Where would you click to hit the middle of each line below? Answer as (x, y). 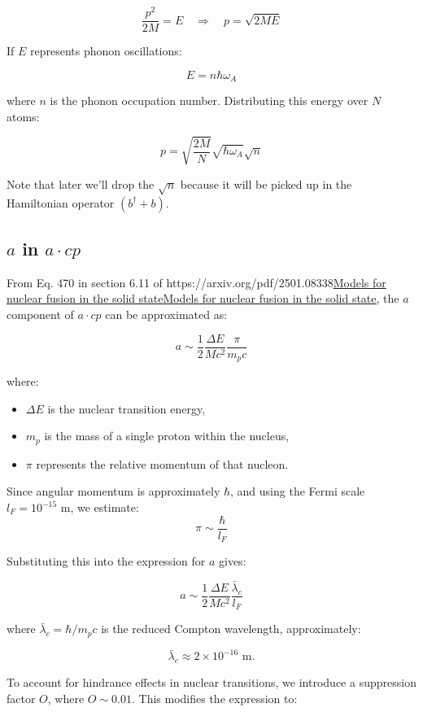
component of (40, 315)
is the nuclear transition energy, (126, 408)
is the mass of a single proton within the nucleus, (167, 436)
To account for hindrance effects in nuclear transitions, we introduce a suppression (211, 682)
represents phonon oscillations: (106, 51)
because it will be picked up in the (266, 183)
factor (21, 698)
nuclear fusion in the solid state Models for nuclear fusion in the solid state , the (203, 298)
